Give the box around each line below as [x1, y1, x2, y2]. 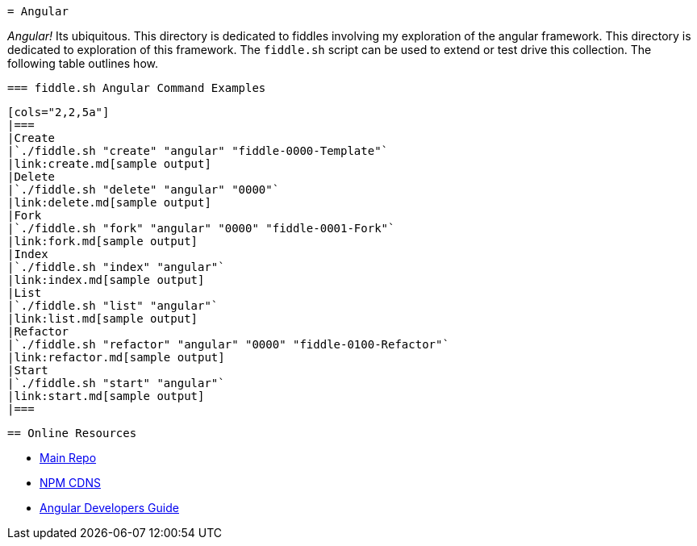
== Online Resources [7, 427, 137, 440]
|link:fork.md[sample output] [7, 235, 198, 248]
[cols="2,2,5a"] [7, 106, 110, 119]
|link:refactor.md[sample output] [7, 351, 225, 364]
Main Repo [40, 451, 97, 465]
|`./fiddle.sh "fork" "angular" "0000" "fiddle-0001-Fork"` [7, 222, 395, 235]
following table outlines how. [7, 56, 158, 70]
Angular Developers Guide [40, 501, 179, 515]
